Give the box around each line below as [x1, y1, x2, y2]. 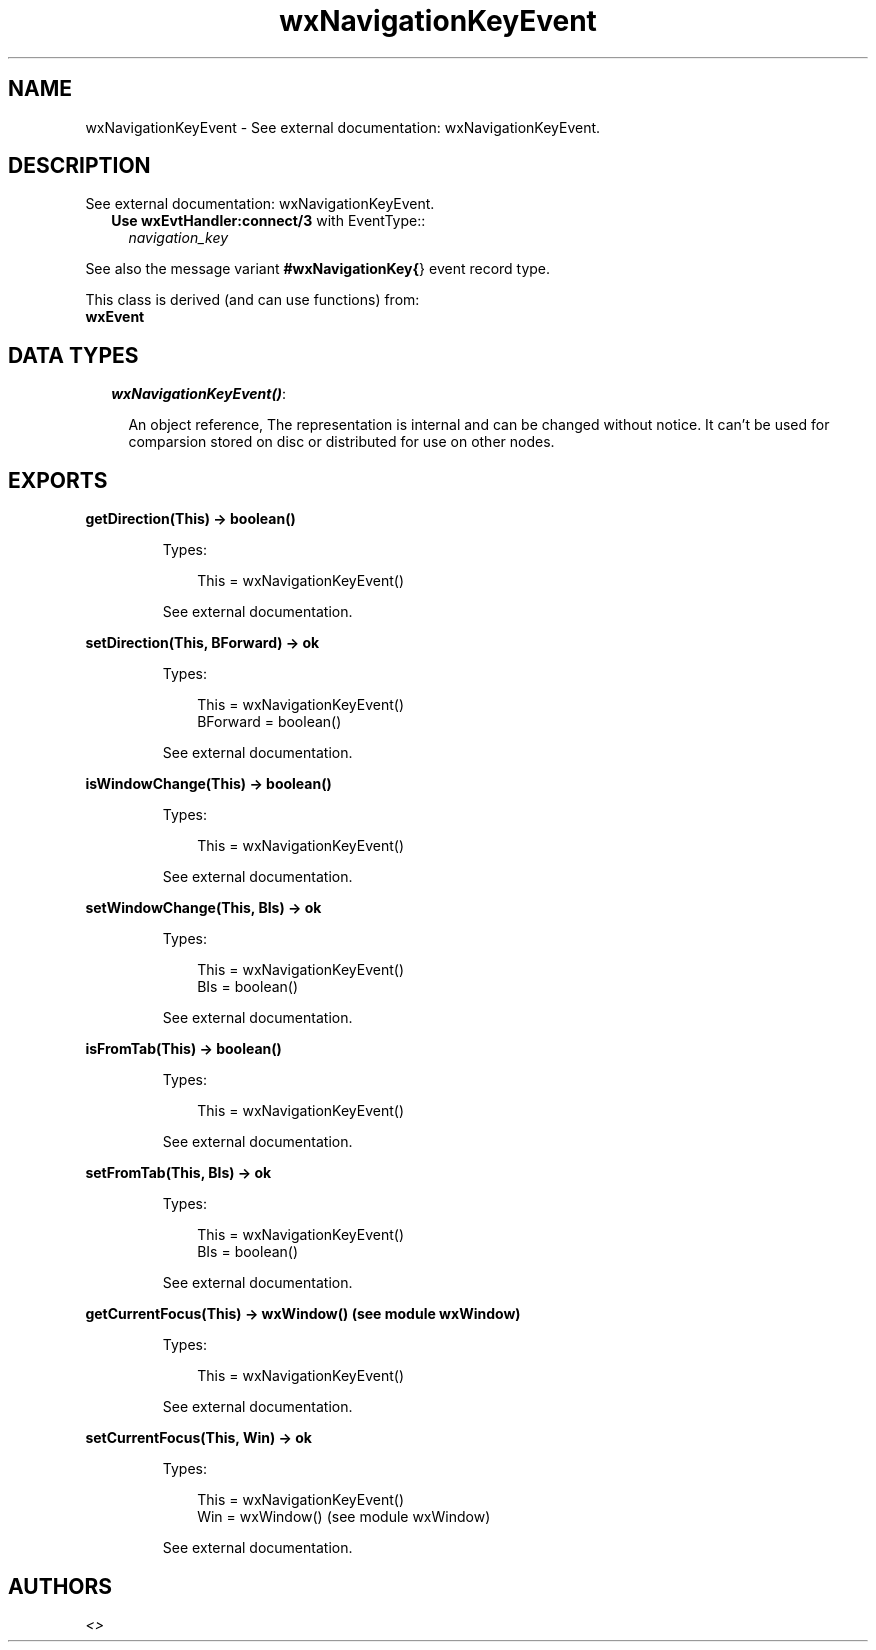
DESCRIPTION [8, 153, 151, 179]
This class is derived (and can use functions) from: [85, 291, 420, 309]
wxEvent [85, 308, 145, 326]
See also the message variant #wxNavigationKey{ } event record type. [85, 260, 551, 278]
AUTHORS [8, 1573, 113, 1599]
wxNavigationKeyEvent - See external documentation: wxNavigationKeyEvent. [85, 118, 601, 136]
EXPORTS [8, 467, 108, 493]
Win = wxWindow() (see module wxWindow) [197, 1508, 491, 1526]
